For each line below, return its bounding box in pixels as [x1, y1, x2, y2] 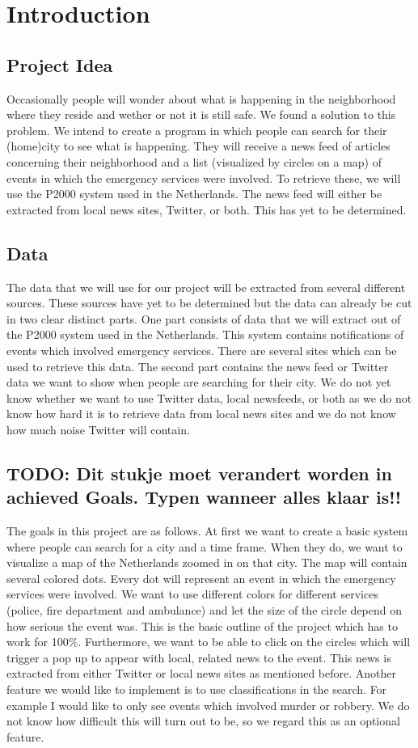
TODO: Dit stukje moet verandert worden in [6, 460, 392, 485]
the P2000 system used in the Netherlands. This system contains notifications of [6, 326, 404, 343]
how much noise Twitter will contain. [6, 420, 190, 437]
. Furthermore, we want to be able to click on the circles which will [78, 633, 411, 650]
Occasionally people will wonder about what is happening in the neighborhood [6, 90, 396, 107]
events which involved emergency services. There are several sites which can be [6, 341, 397, 358]
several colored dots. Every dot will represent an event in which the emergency [6, 569, 396, 586]
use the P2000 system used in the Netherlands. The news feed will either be [6, 185, 382, 202]
